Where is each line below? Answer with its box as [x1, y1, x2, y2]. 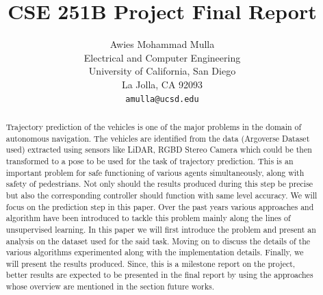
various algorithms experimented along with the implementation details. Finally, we [5, 246, 304, 258]
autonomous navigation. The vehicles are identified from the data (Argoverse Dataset [5, 132, 310, 144]
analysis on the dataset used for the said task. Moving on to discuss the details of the [5, 235, 311, 246]
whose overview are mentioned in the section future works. [5, 281, 214, 292]
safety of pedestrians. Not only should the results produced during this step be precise [5, 178, 313, 190]
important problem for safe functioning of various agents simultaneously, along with [5, 166, 305, 178]
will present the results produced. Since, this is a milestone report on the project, [5, 257, 296, 269]
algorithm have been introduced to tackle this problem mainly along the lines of [5, 212, 291, 224]
